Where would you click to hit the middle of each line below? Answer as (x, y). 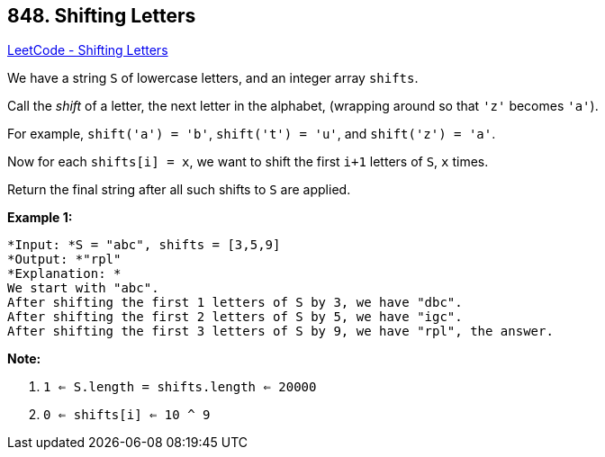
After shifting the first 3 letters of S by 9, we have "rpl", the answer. (280, 332)
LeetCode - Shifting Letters (88, 50)
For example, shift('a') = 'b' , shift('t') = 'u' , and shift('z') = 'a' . (252, 134)
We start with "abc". (83, 288)
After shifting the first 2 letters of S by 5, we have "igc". (235, 317)
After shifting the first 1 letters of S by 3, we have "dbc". (235, 303)
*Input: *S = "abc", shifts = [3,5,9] (144, 245)
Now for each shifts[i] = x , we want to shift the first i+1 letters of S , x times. (248, 162)
